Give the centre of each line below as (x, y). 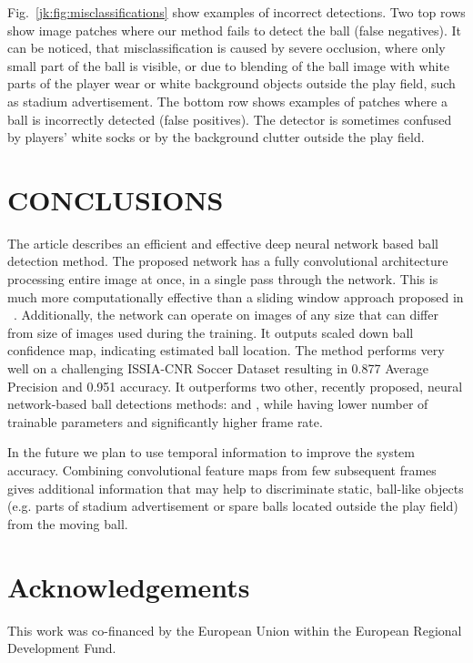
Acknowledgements (129, 586)
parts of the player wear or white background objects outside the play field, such (231, 83)
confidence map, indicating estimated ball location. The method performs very (226, 350)
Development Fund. (62, 648)
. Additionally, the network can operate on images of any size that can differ (226, 315)
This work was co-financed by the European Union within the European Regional (235, 630)
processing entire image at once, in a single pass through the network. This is (223, 279)
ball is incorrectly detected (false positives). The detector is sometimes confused (230, 119)
